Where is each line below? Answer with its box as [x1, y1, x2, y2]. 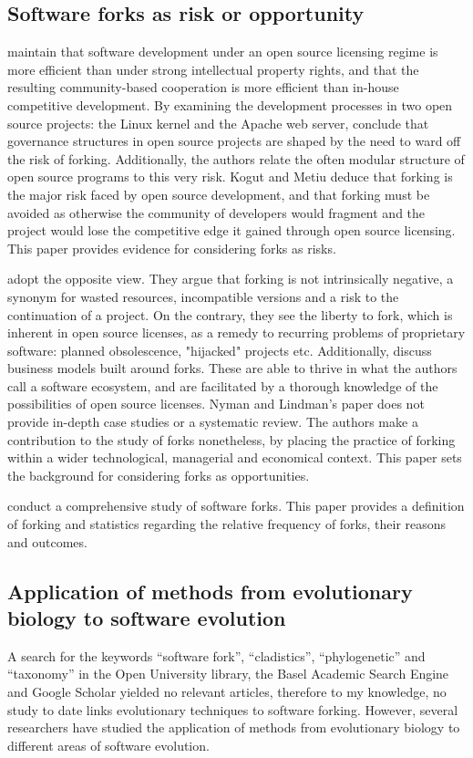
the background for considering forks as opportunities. [7, 465, 310, 484]
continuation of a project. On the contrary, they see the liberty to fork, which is [7, 305, 453, 324]
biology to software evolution [7, 604, 286, 632]
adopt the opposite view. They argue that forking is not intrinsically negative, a [7, 269, 454, 288]
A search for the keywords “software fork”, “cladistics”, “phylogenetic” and [7, 646, 426, 665]
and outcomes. [7, 532, 87, 551]
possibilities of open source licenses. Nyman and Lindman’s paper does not [7, 394, 425, 413]
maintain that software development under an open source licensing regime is [7, 42, 438, 61]
